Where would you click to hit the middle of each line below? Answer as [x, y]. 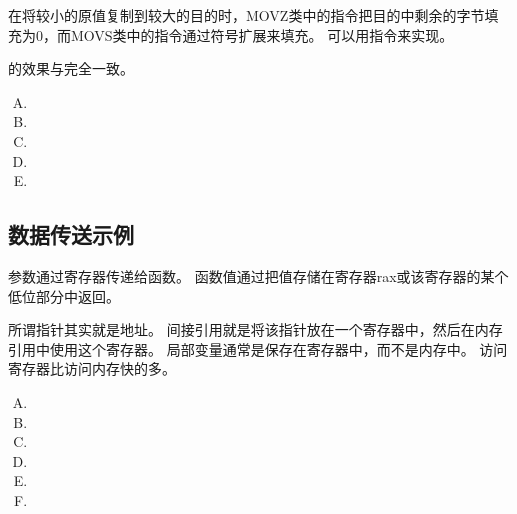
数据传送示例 [71, 234]
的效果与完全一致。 [71, 68]
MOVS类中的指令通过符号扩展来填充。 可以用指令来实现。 [262, 34]
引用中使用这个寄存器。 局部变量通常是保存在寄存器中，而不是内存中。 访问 [258, 348]
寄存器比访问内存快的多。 [92, 368]
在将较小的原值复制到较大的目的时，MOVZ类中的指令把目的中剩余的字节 [246, 15]
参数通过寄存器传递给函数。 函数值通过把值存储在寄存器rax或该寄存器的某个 [258, 275]
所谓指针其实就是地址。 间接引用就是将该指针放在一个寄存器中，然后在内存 [255, 329]
